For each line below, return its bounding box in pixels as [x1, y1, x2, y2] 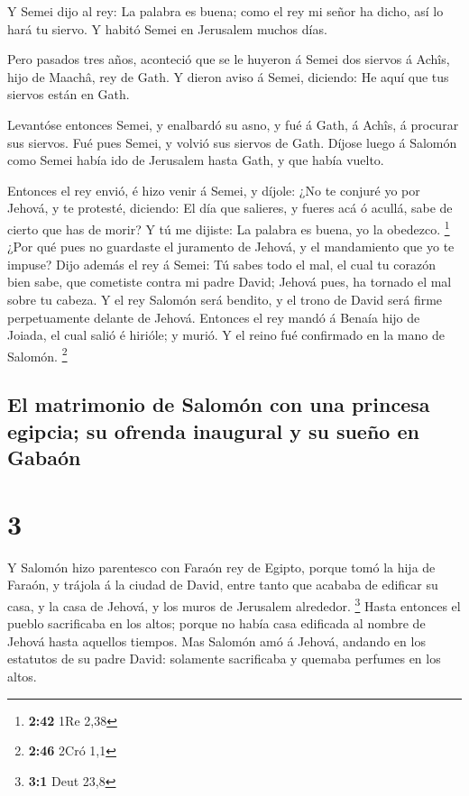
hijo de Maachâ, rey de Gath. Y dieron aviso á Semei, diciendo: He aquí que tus [7, 67, 449, 86]
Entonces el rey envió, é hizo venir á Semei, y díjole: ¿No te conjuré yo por [7, 180, 420, 199]
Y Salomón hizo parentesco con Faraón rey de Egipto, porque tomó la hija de [7, 557, 436, 576]
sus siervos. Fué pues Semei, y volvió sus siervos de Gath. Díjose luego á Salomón [7, 133, 457, 151]
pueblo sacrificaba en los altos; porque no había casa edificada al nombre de [7, 614, 426, 633]
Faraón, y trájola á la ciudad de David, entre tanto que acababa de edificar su [7, 575, 438, 594]
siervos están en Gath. [7, 85, 130, 104]
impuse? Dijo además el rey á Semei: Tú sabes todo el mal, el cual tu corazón [7, 254, 436, 273]
